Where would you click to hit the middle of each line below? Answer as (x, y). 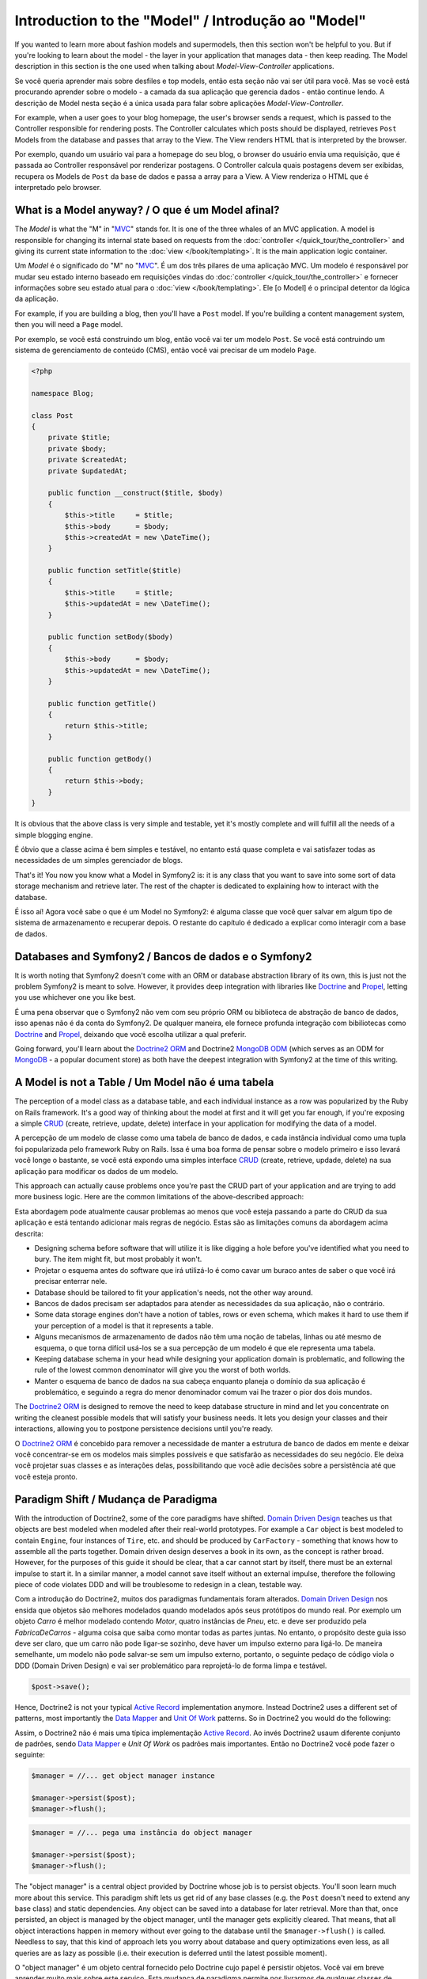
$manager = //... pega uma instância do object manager (142, 1833)
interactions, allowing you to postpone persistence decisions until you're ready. (144, 1429)
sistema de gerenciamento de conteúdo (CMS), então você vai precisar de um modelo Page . (165, 350)
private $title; (79, 438)
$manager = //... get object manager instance (123, 1776)
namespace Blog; (63, 393)
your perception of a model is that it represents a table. (124, 1325)
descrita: (29, 1233)
